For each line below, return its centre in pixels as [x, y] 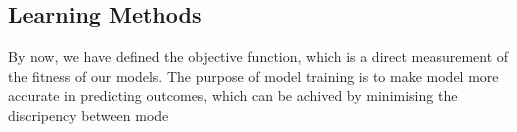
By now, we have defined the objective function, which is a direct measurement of [258, 56]
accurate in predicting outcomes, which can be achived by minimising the [233, 95]
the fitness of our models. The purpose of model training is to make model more [253, 75]
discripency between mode [88, 114]
